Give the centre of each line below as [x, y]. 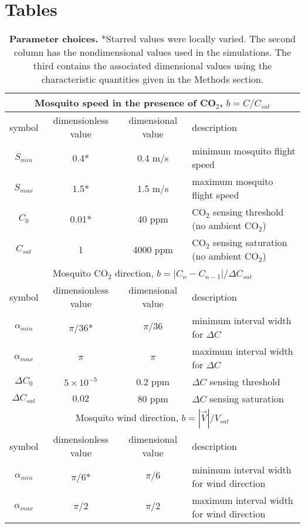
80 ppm [153, 399]
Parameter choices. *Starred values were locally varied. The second [152, 39]
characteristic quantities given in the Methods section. [152, 79]
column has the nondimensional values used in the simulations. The [152, 52]
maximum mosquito [233, 181]
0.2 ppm [153, 382]
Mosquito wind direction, [127, 418]
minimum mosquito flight [244, 151]
